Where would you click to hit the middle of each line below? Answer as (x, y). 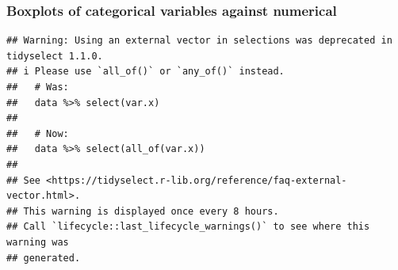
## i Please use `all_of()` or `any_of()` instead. (145, 72)
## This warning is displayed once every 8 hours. (143, 211)
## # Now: (38, 133)
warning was (38, 242)
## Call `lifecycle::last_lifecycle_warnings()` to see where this (188, 227)
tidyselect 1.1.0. (55, 56)
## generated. (44, 258)
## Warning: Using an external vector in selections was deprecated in (199, 41)
